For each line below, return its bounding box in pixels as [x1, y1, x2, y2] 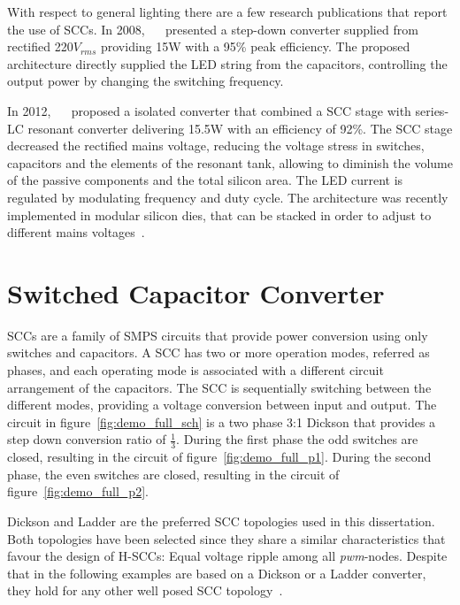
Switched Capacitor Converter [7, 274, 385, 310]
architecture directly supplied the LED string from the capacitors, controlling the [7, 54, 448, 73]
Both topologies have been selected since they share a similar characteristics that [7, 529, 446, 548]
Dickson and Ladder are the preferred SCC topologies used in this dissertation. [7, 512, 435, 531]
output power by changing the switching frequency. [7, 72, 284, 90]
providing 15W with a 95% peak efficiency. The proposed [100, 37, 410, 56]
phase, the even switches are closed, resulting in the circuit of [7, 464, 340, 483]
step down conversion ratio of [7, 430, 166, 448]
